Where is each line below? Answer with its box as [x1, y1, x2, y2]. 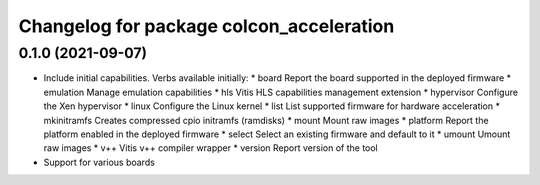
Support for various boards [43, 156, 155, 168]
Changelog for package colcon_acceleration [18, 15, 395, 37]
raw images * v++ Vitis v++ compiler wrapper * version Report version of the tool [43, 142, 379, 154]
